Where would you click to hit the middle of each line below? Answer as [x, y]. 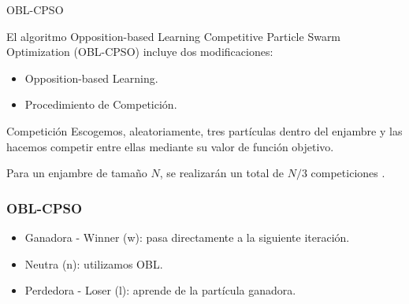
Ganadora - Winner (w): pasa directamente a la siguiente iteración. [187, 237]
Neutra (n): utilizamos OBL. [94, 263]
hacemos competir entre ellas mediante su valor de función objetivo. [170, 146]
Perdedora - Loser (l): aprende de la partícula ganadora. [160, 290]
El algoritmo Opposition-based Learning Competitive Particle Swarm [174, 36]
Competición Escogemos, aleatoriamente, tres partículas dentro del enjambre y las [204, 130]
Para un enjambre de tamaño [77, 173]
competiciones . [348, 173]
